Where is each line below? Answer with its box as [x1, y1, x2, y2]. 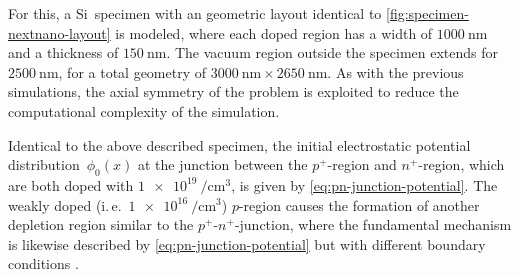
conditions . [8, 253, 79, 274]
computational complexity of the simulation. [8, 100, 280, 121]
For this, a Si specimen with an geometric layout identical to [8, 3, 382, 23]
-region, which [418, 154, 505, 175]
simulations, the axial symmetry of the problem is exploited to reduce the [8, 81, 459, 102]
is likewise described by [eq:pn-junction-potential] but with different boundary [8, 233, 486, 254]
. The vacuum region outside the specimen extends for [166, 42, 499, 63]
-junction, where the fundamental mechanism [234, 214, 512, 235]
